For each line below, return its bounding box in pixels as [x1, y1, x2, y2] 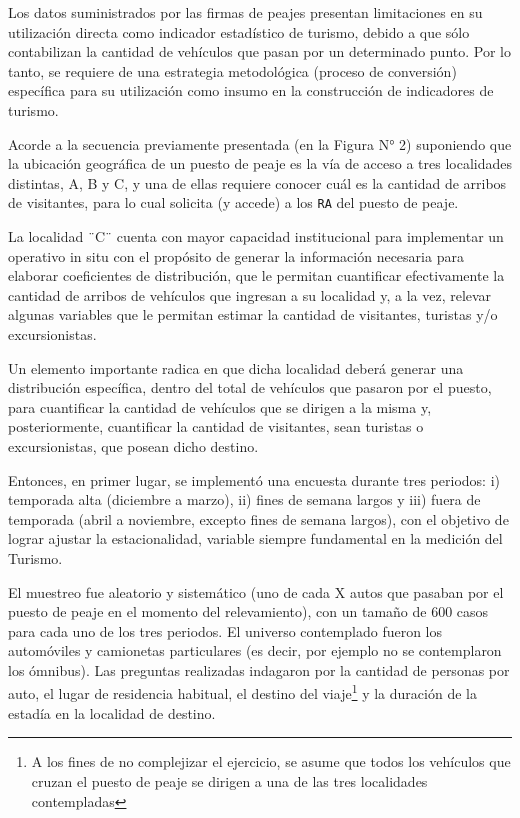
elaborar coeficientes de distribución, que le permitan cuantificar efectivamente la [8, 265, 505, 286]
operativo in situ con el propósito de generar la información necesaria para [8, 245, 464, 266]
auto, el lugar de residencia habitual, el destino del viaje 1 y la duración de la [8, 680, 477, 704]
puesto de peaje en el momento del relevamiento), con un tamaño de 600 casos [8, 601, 489, 622]
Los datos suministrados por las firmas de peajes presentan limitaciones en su [8, 2, 483, 22]
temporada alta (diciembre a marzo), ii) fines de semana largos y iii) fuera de [8, 489, 481, 510]
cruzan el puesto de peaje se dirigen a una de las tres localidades [31, 770, 428, 791]
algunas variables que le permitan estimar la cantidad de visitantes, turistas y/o [8, 304, 498, 325]
